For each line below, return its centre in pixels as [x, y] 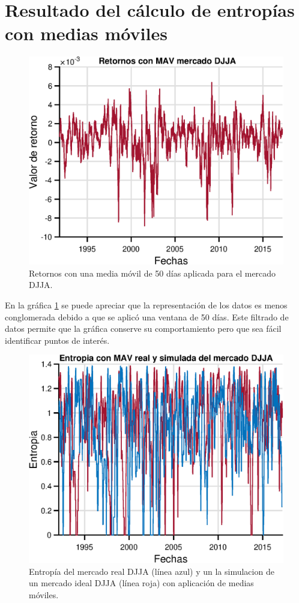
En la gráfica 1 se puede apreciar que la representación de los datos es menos [146, 305]
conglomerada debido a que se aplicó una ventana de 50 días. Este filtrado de [147, 316]
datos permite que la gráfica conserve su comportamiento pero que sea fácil [143, 328]
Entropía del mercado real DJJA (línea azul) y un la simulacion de [152, 571]
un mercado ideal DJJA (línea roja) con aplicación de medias [141, 583]
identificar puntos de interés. [57, 340]
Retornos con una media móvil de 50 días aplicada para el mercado [153, 273]
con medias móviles [86, 33]
